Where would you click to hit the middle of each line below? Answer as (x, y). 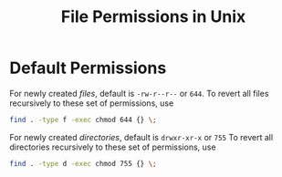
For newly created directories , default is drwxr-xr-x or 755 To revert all (141, 137)
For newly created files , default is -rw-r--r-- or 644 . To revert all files (139, 93)
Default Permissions (88, 68)
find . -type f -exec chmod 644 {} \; (83, 120)
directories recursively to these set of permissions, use (113, 147)
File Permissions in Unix (153, 17)
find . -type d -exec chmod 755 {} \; (83, 163)
